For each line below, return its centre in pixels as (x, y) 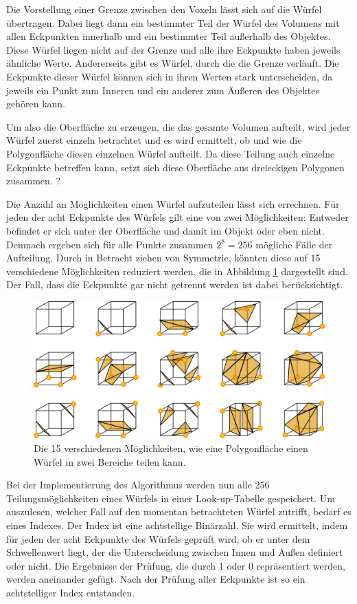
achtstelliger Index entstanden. (71, 592)
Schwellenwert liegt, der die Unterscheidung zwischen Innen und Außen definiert (175, 552)
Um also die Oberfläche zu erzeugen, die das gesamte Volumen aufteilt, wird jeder (178, 126)
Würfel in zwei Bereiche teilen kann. (110, 461)
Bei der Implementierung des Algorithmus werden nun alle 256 (138, 485)
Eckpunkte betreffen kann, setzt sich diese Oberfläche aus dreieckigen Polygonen (175, 167)
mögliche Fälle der (294, 244)
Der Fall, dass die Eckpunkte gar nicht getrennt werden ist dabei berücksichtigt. (175, 284)
